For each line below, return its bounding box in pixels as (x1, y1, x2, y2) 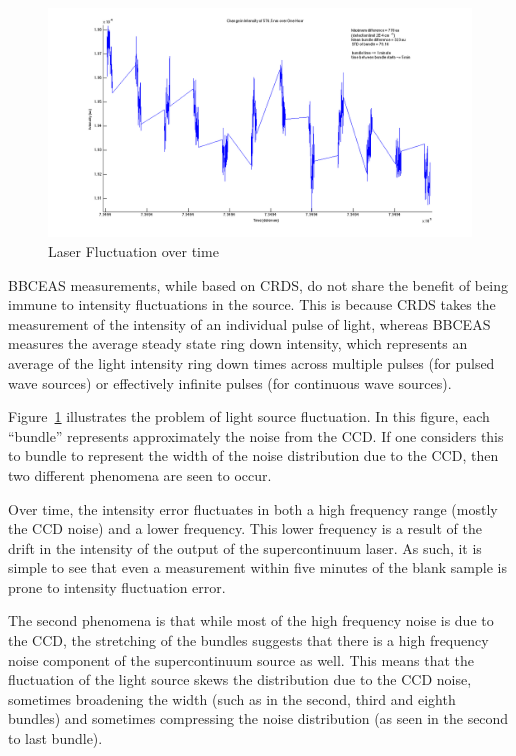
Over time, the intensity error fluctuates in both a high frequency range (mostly (8, 498, 498, 519)
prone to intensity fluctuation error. (8, 576, 226, 597)
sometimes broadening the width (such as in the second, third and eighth (8, 688, 456, 709)
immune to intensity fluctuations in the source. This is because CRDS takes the (8, 294, 496, 315)
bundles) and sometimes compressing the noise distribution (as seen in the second (8, 708, 509, 729)
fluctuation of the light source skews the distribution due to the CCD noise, (8, 669, 472, 690)
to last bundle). (8, 728, 103, 749)
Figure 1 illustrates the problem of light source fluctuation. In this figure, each (8, 406, 490, 427)
